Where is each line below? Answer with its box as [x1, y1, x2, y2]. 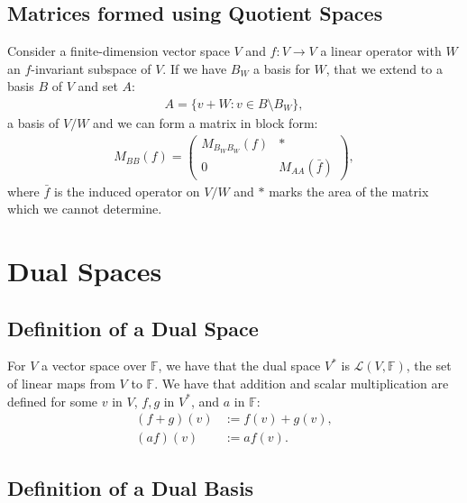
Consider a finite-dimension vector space [7, 41, 230, 60]
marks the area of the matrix [269, 181, 429, 200]
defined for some [7, 391, 98, 410]
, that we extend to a [325, 59, 443, 78]
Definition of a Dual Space [7, 314, 259, 342]
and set [78, 77, 118, 96]
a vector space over [41, 356, 147, 375]
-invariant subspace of [31, 59, 151, 78]
